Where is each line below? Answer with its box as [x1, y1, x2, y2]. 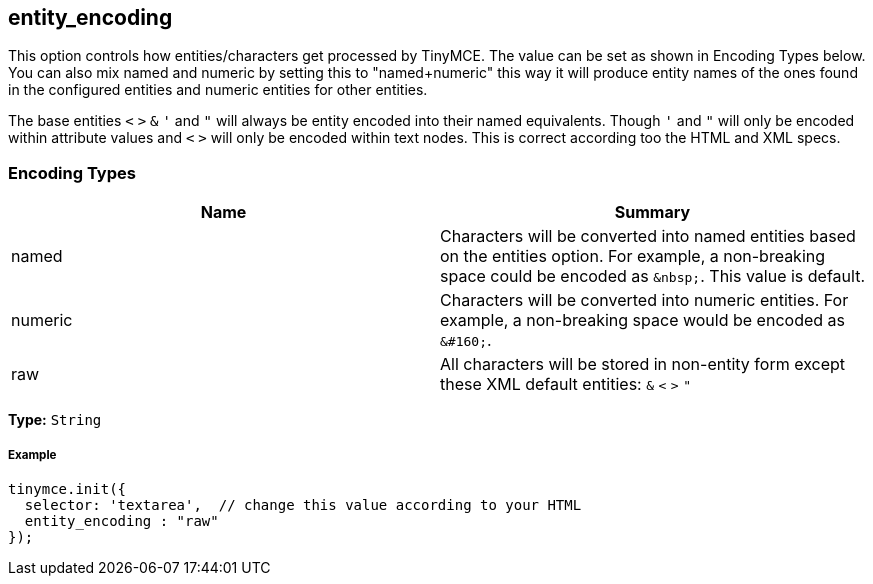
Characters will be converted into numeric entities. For [440, 290, 849, 311]
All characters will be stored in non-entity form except [440, 354, 846, 375]
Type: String [8, 411, 102, 429]
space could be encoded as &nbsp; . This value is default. [440, 266, 865, 287]
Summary [614, 202, 691, 223]
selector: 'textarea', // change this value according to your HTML [24, 496, 582, 513]
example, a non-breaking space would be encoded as [440, 310, 845, 331]
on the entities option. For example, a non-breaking [440, 246, 826, 267]
